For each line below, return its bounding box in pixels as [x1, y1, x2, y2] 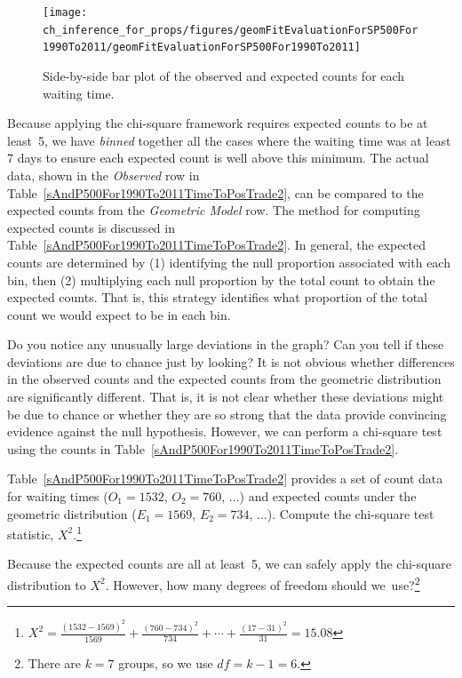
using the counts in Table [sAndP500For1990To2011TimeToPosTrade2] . [7, 439, 399, 458]
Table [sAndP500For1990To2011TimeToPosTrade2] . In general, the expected [7, 235, 426, 254]
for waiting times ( [7, 487, 108, 506]
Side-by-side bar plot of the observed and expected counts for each [43, 66, 405, 84]
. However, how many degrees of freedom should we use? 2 [105, 573, 420, 594]
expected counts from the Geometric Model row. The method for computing [7, 201, 420, 219]
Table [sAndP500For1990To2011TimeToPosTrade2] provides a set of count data [7, 469, 443, 488]
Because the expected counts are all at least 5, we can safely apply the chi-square [7, 554, 451, 573]
